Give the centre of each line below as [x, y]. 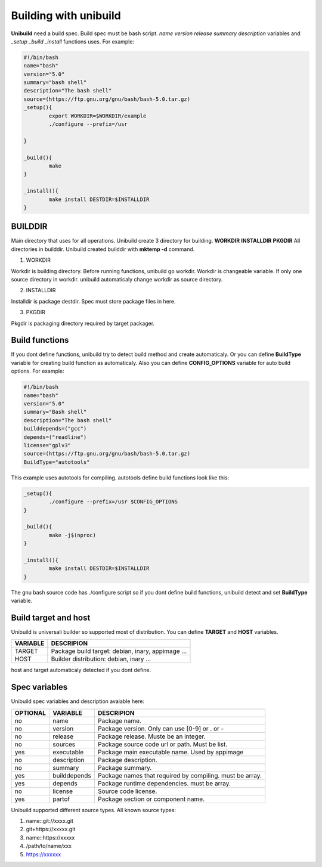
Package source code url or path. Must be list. [162, 744]
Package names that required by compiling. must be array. [180, 775]
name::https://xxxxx [50, 837]
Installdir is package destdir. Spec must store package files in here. [93, 301]
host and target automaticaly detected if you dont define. [81, 670]
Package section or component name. [151, 799]
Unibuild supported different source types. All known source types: [93, 810]
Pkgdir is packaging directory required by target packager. [83, 323]
